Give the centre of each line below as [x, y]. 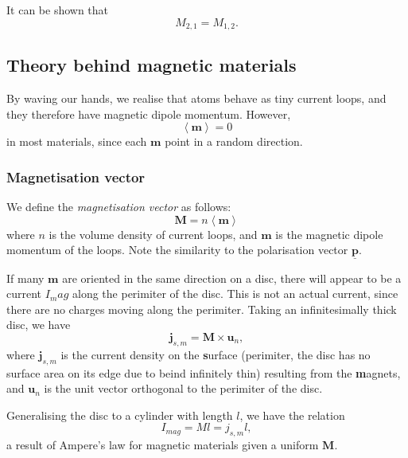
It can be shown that [58, 10]
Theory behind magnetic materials [152, 65]
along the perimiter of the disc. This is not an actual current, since [235, 294]
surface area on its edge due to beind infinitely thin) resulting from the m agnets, [204, 372]
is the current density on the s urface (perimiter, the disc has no [216, 354]
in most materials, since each [77, 141]
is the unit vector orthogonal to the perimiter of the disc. [183, 388]
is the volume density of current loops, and [153, 234]
